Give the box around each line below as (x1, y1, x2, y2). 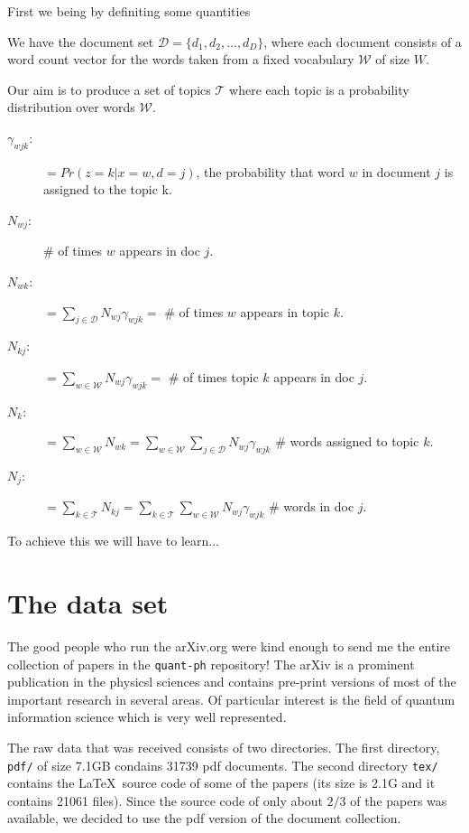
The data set (7, 585, 169, 622)
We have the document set (7, 32, 154, 51)
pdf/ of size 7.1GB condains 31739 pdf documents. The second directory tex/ (7, 755, 438, 774)
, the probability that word (196, 162, 345, 181)
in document (362, 162, 431, 181)
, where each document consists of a (263, 32, 462, 51)
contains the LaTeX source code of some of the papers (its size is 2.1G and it (7, 773, 436, 792)
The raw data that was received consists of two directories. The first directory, (7, 738, 440, 757)
